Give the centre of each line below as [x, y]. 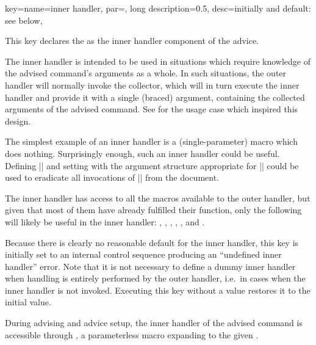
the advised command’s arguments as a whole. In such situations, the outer [146, 73]
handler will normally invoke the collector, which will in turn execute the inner [152, 85]
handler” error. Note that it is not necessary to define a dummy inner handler [150, 266]
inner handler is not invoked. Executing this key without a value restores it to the [158, 290]
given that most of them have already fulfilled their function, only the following [153, 210]
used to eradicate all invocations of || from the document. [112, 177]
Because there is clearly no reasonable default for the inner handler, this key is [152, 242]
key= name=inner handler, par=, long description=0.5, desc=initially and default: [158, 8]
